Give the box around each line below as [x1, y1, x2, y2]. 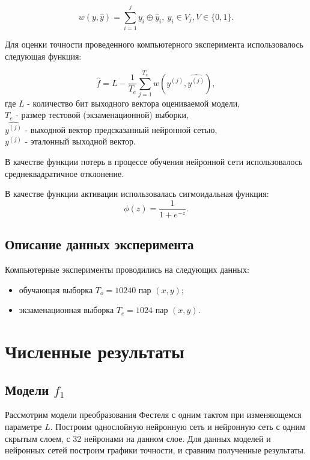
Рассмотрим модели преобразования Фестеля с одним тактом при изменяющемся [5, 408, 302, 421]
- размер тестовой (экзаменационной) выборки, [16, 108, 189, 121]
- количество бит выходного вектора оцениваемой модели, [27, 96, 240, 109]
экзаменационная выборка [19, 303, 114, 316]
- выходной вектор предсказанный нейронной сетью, [25, 123, 217, 135]
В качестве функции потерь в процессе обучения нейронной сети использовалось [5, 155, 303, 167]
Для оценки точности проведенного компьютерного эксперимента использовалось [5, 38, 304, 51]
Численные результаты [5, 338, 184, 363]
